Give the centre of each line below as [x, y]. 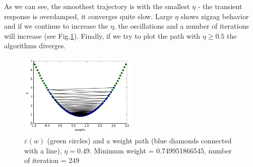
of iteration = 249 [52, 160]
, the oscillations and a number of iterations [181, 26]
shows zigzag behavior [215, 16]
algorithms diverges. [35, 46]
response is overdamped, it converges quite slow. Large [88, 16]
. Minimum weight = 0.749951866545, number [161, 150]
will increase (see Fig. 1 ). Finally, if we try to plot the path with [102, 35]
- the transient [220, 6]
